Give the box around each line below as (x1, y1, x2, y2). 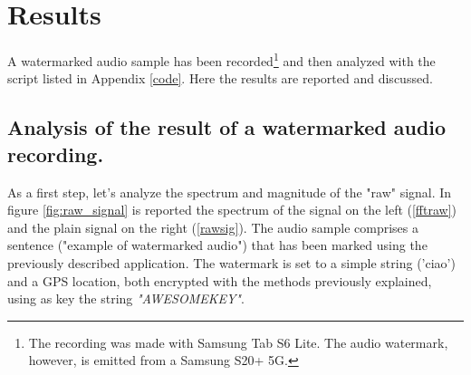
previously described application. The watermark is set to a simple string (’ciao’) (7, 253, 456, 272)
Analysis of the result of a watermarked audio (7, 113, 447, 141)
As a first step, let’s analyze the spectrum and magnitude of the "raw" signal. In (7, 182, 452, 201)
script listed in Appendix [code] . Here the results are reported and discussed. (7, 69, 433, 88)
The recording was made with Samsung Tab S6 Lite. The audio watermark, (28, 332, 448, 351)
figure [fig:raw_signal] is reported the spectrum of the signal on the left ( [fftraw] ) (7, 200, 457, 219)
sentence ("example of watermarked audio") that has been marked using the (7, 236, 428, 255)
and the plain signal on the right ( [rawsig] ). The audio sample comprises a (7, 217, 418, 236)
